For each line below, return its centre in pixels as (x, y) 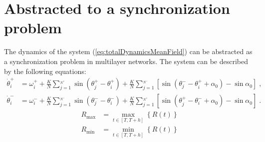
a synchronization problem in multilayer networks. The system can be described (126, 61)
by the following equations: (45, 71)
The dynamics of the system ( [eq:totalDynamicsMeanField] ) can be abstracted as (128, 51)
